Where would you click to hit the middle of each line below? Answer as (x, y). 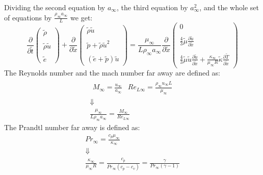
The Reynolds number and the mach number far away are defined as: (112, 73)
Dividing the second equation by (55, 7)
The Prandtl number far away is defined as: (72, 127)
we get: (82, 17)
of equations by (28, 17)
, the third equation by (152, 7)
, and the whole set (229, 7)
